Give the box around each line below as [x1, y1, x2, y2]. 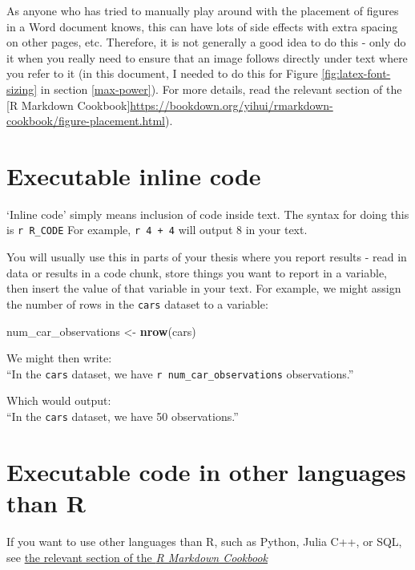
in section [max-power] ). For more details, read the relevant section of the [40, 80, 402, 97]
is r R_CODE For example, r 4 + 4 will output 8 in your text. [6, 221, 308, 238]
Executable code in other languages [6, 455, 406, 487]
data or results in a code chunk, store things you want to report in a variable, [6, 264, 387, 281]
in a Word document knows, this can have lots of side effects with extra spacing [6, 18, 398, 34]
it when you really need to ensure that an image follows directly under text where [6, 49, 408, 66]
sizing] [6, 80, 38, 97]
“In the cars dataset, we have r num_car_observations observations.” [6, 365, 354, 382]
